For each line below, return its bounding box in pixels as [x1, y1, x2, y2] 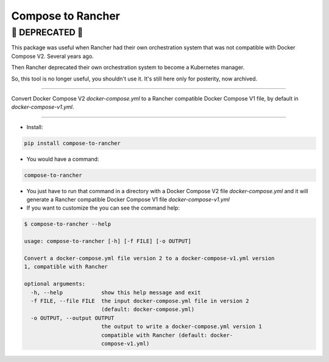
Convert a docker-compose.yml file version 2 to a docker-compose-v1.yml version [24, 255, 275, 261]
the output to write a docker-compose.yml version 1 [101, 323, 262, 330]
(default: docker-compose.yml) [101, 306, 195, 313]
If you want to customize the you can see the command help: [26, 204, 180, 211]
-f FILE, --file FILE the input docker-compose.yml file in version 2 [30, 297, 249, 304]
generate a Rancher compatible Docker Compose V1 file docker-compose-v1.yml [26, 196, 230, 204]
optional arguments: [24, 280, 85, 288]
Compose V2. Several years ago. [11, 52, 94, 60]
